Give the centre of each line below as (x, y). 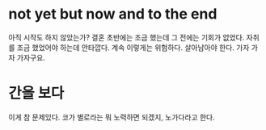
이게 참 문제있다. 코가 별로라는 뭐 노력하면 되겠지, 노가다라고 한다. (112, 117)
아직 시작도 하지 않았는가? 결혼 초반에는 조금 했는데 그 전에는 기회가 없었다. (127, 37)
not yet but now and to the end (113, 14)
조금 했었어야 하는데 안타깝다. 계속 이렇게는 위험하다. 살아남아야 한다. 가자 (133, 47)
